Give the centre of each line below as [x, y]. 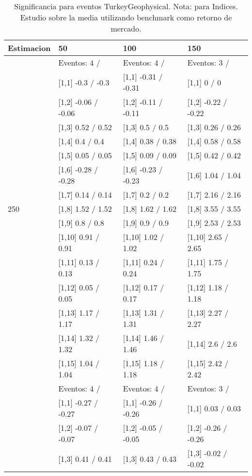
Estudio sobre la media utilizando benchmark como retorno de [126, 17]
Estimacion [29, 48]
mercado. [126, 28]
